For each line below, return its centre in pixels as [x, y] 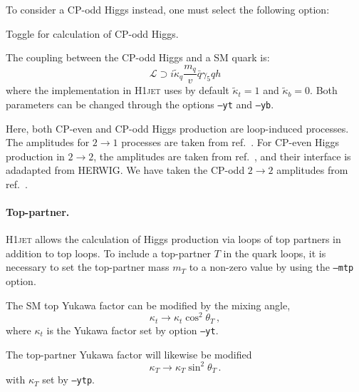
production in [35, 156]
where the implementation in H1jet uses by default [118, 90]
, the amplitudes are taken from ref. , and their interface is [222, 156]
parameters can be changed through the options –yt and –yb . [140, 104]
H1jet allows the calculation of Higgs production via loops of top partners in [173, 239]
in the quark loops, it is [275, 253]
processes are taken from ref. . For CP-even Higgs [230, 142]
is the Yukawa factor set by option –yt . [132, 330]
